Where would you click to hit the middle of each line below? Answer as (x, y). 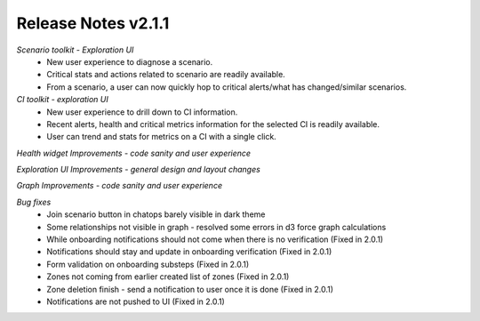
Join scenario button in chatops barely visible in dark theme (156, 214)
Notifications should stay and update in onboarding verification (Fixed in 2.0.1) (189, 252)
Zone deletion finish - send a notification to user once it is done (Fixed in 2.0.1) (190, 289)
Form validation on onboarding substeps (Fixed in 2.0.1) (148, 264)
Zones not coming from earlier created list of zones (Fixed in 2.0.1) (168, 277)
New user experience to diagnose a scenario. (130, 61)
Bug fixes (34, 202)
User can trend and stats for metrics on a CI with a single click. (162, 137)
